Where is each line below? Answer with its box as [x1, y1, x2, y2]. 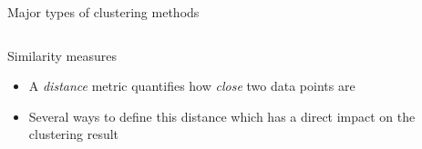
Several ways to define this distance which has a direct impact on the [28, 106, 416, 125]
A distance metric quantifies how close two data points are [28, 76, 355, 95]
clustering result [28, 124, 119, 144]
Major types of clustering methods [7, 3, 200, 21]
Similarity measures [7, 45, 118, 65]
